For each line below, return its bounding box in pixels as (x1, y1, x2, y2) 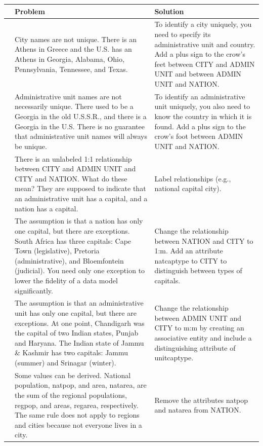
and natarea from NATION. (154, 404, 241, 415)
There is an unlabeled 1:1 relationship (15, 153, 132, 164)
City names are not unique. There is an (15, 33, 137, 44)
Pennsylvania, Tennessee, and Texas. (15, 63, 128, 74)
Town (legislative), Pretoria (15, 245, 100, 256)
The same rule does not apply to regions (15, 410, 140, 420)
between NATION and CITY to (154, 235, 253, 246)
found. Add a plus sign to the (154, 121, 246, 131)
